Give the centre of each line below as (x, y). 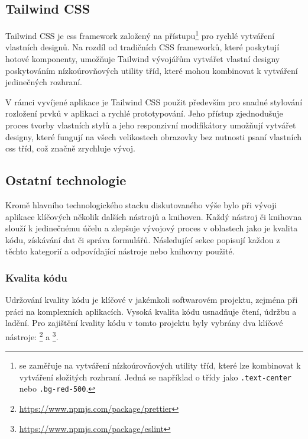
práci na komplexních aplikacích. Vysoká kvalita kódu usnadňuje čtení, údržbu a (151, 311)
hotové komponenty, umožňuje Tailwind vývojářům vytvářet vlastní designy (143, 59)
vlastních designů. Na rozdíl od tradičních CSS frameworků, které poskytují (142, 47)
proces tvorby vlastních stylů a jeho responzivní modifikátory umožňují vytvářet (151, 125)
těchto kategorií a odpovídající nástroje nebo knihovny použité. (120, 251)
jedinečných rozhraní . (44, 82)
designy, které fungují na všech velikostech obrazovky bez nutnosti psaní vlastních (154, 136)
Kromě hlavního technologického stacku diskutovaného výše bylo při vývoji (141, 205)
